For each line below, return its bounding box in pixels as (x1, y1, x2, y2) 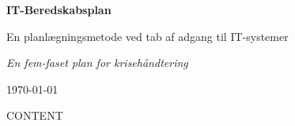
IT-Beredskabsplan (6, 2, 112, 17)
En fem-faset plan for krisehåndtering (6, 54, 188, 71)
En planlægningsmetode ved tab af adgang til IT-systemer (6, 28, 289, 44)
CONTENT (6, 107, 63, 124)
